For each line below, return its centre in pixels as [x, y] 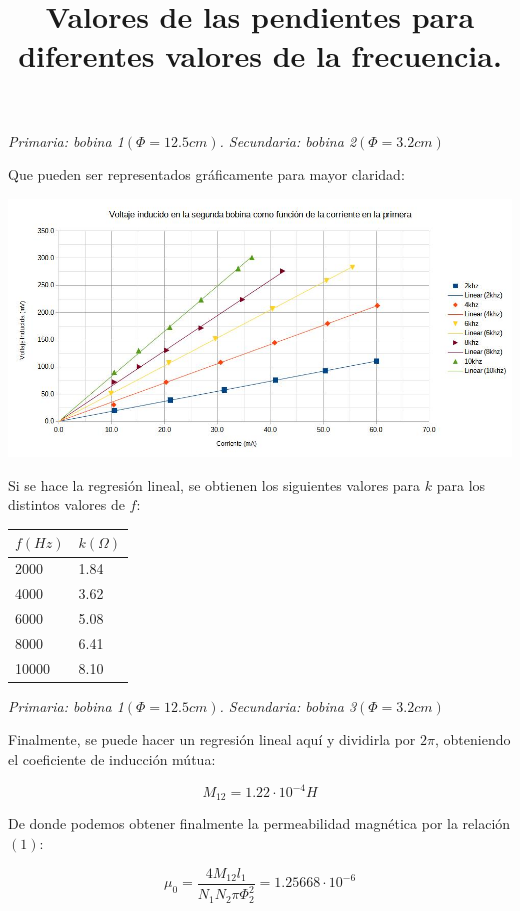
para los [461, 484]
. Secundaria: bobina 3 [288, 705]
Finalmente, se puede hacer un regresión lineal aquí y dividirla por [212, 739]
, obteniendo [473, 739]
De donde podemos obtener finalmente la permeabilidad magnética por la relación [259, 823]
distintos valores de [66, 504]
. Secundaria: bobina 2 [288, 140]
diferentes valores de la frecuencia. [260, 55]
